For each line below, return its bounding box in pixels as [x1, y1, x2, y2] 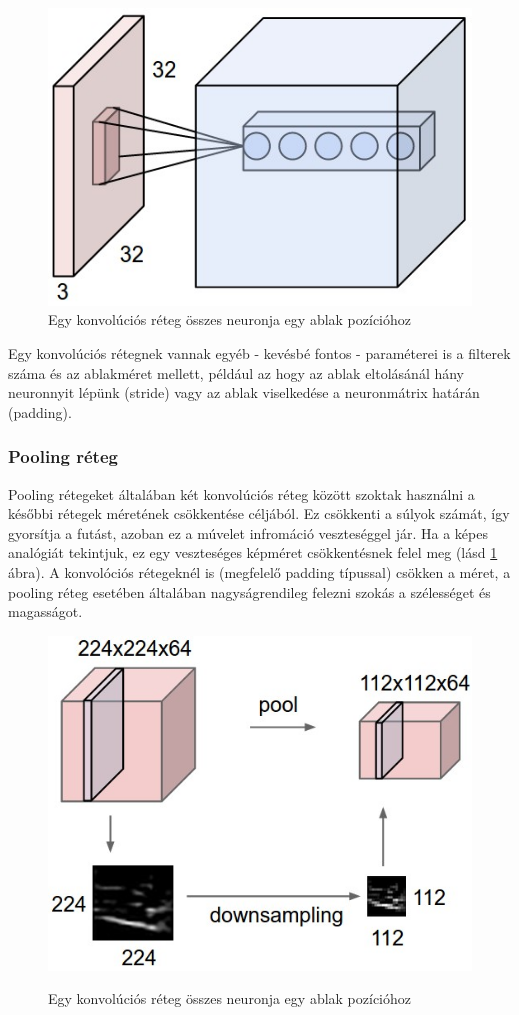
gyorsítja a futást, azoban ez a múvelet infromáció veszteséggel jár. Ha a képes [8, 522, 488, 543]
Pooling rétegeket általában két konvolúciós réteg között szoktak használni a [8, 483, 475, 504]
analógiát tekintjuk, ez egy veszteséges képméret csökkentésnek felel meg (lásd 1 [8, 542, 498, 563]
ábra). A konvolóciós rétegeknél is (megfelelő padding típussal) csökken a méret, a [8, 562, 511, 583]
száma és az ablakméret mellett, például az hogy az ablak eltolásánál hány [8, 362, 465, 383]
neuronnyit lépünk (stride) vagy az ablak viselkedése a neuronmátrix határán [8, 382, 480, 403]
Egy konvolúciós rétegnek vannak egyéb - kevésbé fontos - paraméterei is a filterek [8, 343, 511, 364]
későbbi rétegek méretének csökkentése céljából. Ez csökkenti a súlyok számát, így [8, 503, 510, 524]
